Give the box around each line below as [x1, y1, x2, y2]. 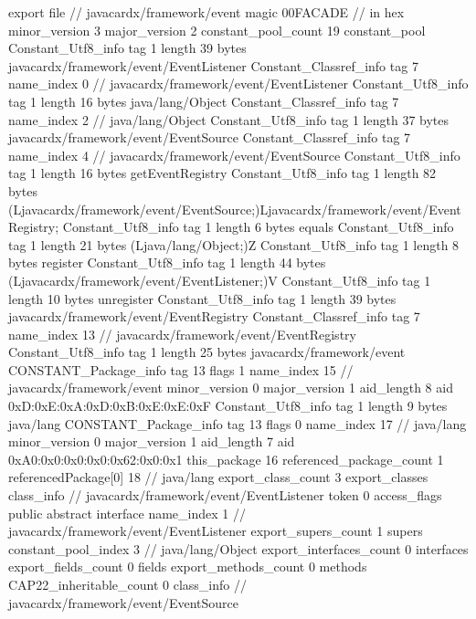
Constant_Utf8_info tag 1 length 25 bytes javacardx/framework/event [8, 342, 406, 362]
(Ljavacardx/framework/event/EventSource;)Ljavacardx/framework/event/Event [8, 199, 461, 218]
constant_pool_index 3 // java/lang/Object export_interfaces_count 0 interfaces [8, 539, 469, 558]
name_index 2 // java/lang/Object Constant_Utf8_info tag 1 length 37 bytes [8, 110, 450, 129]
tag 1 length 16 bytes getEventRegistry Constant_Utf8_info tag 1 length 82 [8, 163, 437, 183]
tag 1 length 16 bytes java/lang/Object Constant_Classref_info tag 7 [8, 91, 399, 110]
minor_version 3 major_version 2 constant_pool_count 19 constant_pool [8, 20, 426, 39]
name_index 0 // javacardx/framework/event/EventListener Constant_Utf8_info [8, 74, 469, 93]
